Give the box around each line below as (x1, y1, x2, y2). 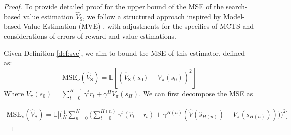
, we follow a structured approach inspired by (83, 11, 221, 21)
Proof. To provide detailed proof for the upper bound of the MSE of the (4, 1, 224, 11)
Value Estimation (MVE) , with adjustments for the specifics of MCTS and (23, 21, 254, 31)
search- (226, 1, 247, 11)
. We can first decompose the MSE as (139, 88, 253, 98)
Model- (223, 11, 245, 21)
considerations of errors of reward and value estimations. (4, 31, 176, 41)
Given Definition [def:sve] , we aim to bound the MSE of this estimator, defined (4, 47, 245, 58)
